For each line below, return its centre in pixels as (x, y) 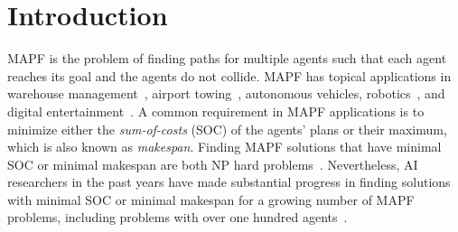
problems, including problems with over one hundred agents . (178, 217)
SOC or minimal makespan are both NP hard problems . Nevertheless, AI (213, 164)
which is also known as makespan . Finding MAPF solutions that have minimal (224, 147)
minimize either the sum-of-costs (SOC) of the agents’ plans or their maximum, (227, 129)
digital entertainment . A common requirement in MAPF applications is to (216, 111)
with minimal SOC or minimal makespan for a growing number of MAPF (211, 199)
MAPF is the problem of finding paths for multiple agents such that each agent (227, 58)
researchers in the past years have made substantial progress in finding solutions (229, 182)
